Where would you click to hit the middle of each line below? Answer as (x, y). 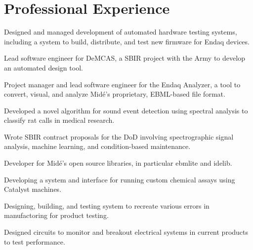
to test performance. (35, 241)
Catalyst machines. (33, 189)
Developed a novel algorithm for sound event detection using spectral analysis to (126, 110)
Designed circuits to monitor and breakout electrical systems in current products (126, 232)
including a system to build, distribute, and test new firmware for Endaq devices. (127, 41)
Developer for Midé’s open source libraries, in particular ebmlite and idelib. (118, 163)
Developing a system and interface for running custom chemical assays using (120, 179)
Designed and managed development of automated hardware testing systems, (121, 32)
